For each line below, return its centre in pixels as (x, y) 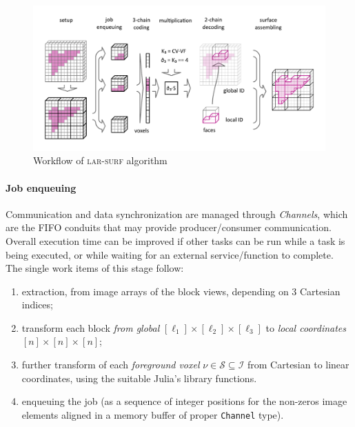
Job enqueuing (41, 187)
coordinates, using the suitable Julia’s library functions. (139, 378)
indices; (37, 305)
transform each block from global (91, 327)
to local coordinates (306, 327)
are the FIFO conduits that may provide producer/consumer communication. (169, 227)
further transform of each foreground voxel (111, 365)
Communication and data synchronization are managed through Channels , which (177, 213)
